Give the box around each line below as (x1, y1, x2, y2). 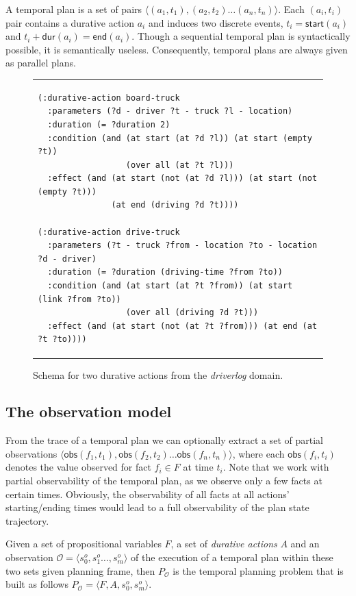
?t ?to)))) (38, 334, 87, 345)
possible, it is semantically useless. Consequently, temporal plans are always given (5, 42, 348, 56)
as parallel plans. (5, 55, 76, 70)
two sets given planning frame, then (5, 563, 155, 578)
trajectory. (5, 513, 49, 527)
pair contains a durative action (5, 15, 135, 29)
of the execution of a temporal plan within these (131, 550, 333, 564)
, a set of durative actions (170, 536, 277, 551)
